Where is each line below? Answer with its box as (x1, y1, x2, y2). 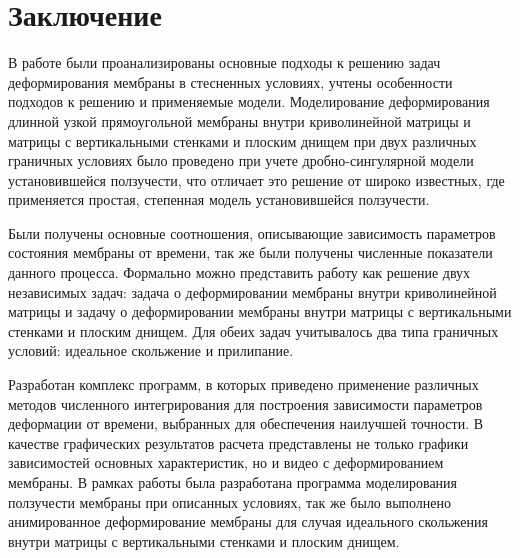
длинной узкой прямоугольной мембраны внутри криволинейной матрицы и (8, 110, 471, 131)
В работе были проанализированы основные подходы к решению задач (8, 52, 441, 73)
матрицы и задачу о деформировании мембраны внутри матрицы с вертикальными (8, 301, 512, 322)
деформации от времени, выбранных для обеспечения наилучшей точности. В (8, 413, 484, 434)
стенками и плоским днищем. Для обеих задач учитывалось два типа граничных (8, 320, 499, 341)
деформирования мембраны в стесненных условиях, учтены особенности (8, 71, 453, 92)
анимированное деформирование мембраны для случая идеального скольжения (8, 511, 488, 532)
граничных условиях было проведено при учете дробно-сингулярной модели (8, 150, 474, 171)
